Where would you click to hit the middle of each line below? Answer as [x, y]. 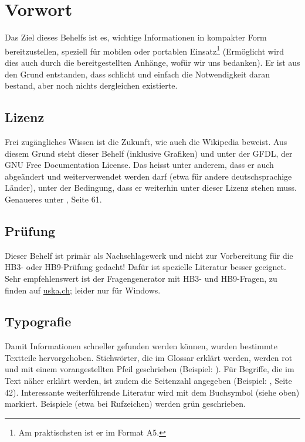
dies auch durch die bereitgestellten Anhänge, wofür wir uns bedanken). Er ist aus [152, 62]
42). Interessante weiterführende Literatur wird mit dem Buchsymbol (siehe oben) [152, 392]
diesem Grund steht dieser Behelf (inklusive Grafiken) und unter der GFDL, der [149, 153]
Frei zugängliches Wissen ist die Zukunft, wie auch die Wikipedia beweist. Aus [146, 141]
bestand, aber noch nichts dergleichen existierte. [91, 85]
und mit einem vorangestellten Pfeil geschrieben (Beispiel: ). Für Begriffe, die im [150, 369]
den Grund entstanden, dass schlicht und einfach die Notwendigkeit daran [138, 74]
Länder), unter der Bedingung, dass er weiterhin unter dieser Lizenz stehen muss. [151, 188]
